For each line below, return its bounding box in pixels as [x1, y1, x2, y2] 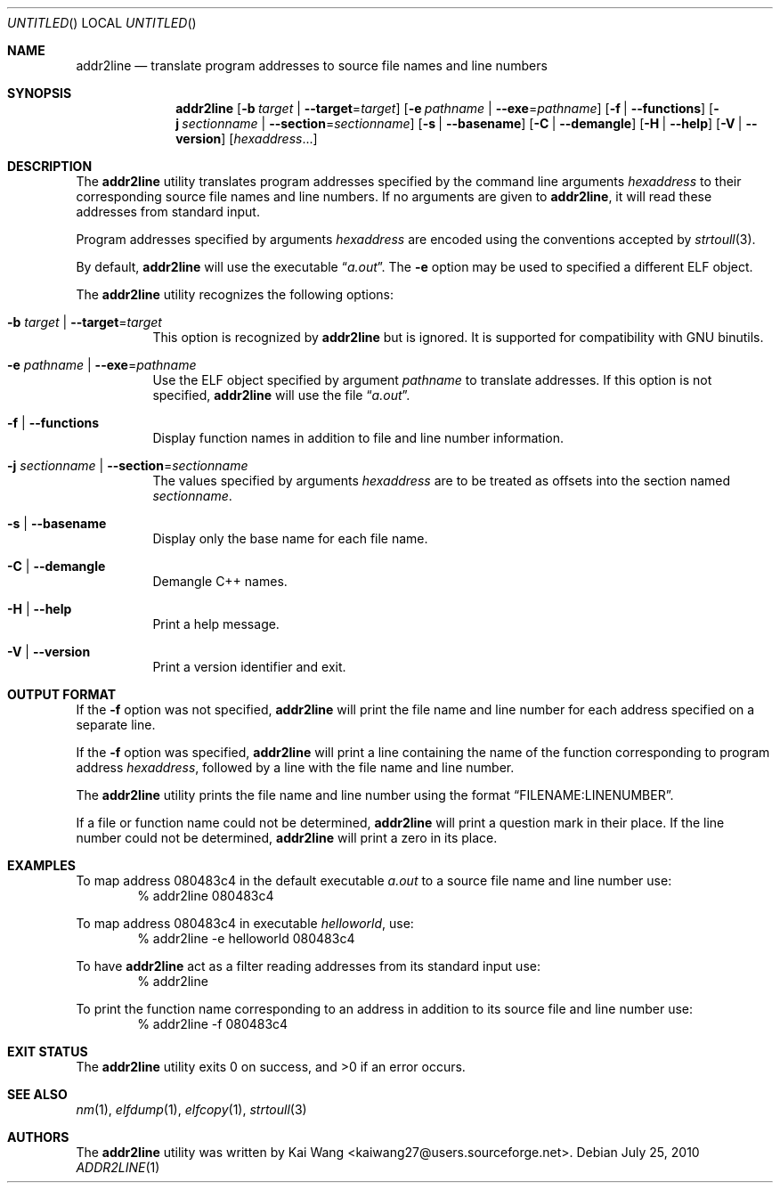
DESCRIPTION [7, 159, 93, 174]
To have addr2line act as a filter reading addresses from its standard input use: [76, 958, 540, 974]
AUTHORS [7, 1129, 69, 1145]
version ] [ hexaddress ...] [175, 131, 318, 146]
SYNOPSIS [7, 86, 72, 101]
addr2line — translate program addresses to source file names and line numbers [76, 58, 548, 73]
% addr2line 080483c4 [137, 888, 274, 903]
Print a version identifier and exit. [152, 659, 346, 674]
